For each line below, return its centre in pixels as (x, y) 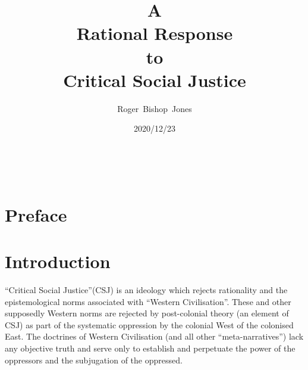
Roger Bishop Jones (155, 108)
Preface (36, 214)
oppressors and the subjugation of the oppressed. (94, 360)
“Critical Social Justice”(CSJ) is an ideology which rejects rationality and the (146, 289)
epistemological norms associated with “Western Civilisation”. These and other (148, 301)
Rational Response (155, 33)
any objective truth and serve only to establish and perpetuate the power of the (150, 348)
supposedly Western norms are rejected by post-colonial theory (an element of (147, 313)
